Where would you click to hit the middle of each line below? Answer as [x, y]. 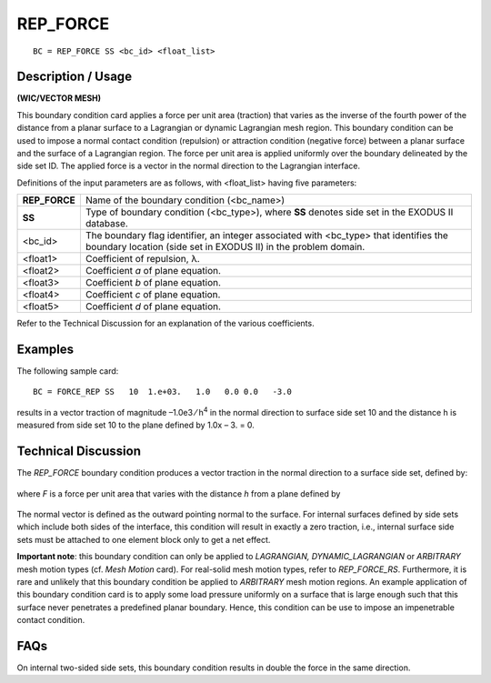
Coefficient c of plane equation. [153, 295]
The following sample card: [68, 371]
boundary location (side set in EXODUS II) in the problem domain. [225, 247]
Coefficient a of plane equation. [153, 271]
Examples [45, 349]
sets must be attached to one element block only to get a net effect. [144, 539]
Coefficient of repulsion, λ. [142, 259]
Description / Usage [74, 77]
